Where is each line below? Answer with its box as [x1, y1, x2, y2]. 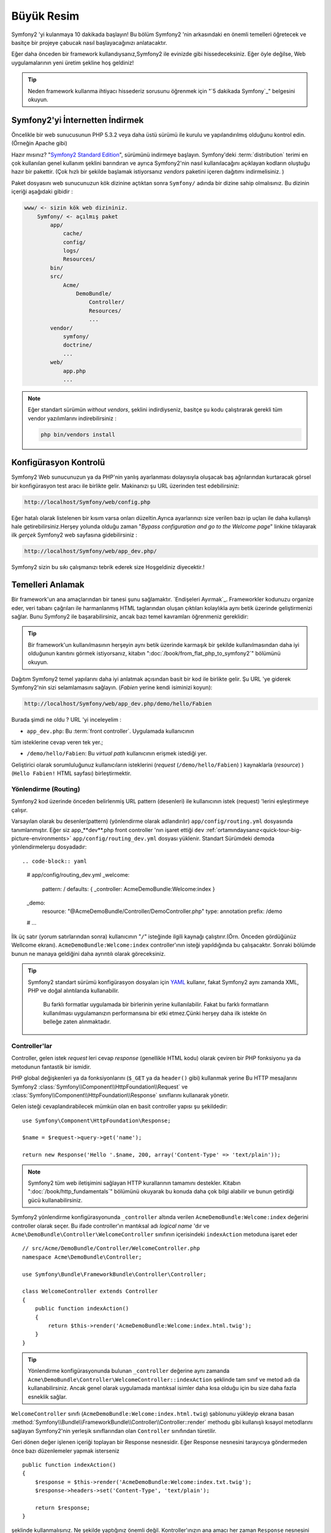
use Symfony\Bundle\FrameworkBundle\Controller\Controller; [22, 1271, 207, 1278]
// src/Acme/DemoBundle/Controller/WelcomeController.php [22, 1245, 200, 1252]
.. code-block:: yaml [22, 857, 87, 865]
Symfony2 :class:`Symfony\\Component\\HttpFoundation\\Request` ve [11, 1083, 188, 1090]
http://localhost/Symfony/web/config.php [24, 499, 151, 505]
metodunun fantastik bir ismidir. [11, 1063, 91, 1070]
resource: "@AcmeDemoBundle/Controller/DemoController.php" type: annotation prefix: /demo [42, 908, 283, 915]
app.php [63, 367, 86, 374]
